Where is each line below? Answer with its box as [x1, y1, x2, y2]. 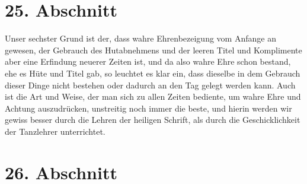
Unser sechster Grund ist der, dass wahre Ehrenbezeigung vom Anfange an [5, 32, 276, 45]
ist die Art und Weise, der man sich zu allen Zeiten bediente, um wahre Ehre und [5, 90, 301, 103]
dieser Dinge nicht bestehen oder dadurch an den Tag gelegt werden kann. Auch [5, 78, 296, 91]
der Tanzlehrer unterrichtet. [5, 125, 105, 137]
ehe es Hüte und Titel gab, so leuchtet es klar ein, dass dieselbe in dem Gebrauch [5, 66, 300, 79]
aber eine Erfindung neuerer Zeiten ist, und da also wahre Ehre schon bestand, [5, 55, 291, 68]
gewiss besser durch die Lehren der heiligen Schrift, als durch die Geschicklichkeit [5, 113, 300, 126]
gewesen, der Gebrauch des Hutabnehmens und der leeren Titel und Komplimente [5, 43, 302, 56]
